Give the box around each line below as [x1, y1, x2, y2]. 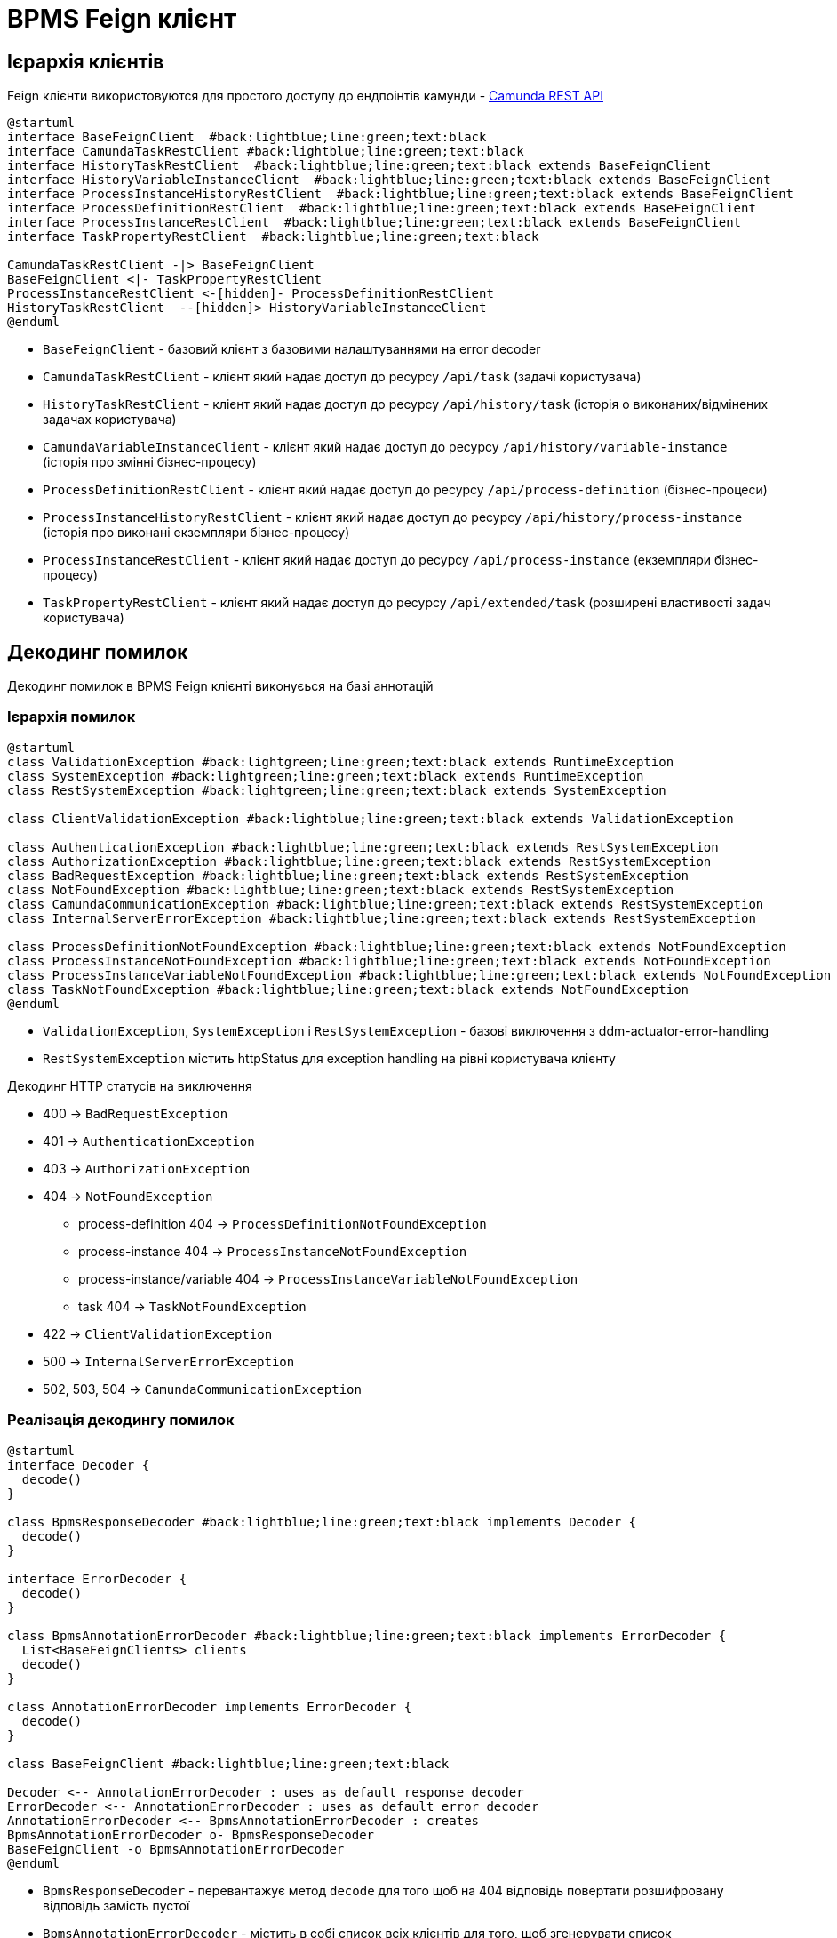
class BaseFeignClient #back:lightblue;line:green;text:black [7, 1756, 450, 1771]
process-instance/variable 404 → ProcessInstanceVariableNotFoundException [78, 1270, 578, 1286]
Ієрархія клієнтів [7, 50, 164, 73]
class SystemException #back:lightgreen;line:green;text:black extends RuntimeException [7, 768, 644, 783]
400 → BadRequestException [43, 1105, 228, 1121]
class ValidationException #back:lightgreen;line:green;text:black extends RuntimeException [7, 754, 674, 769]
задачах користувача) [43, 412, 177, 428]
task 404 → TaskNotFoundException [78, 1298, 307, 1314]
